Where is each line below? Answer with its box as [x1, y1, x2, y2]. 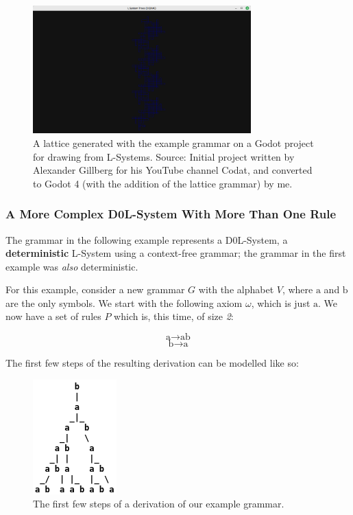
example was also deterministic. [5, 259, 138, 273]
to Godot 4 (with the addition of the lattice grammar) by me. [33, 176, 293, 190]
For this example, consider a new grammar [5, 282, 185, 297]
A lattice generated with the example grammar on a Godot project [33, 135, 314, 150]
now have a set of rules [5, 309, 101, 323]
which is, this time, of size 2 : [114, 309, 234, 323]
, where [282, 282, 313, 297]
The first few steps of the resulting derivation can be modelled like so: [5, 356, 299, 370]
